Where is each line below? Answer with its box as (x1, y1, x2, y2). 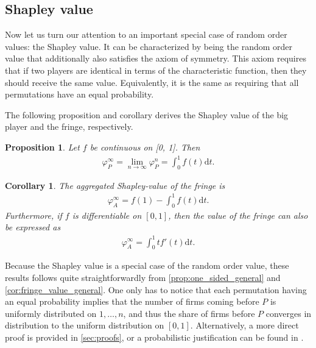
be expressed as (5, 221, 61, 233)
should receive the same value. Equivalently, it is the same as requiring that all (5, 76, 299, 88)
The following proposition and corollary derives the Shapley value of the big (5, 108, 289, 121)
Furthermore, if (5, 208, 62, 221)
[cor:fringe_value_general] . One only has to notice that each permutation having (5, 283, 307, 296)
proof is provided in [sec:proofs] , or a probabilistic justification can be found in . (5, 330, 304, 343)
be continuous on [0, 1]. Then (90, 140, 200, 153)
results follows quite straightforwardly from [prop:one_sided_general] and (5, 271, 281, 283)
